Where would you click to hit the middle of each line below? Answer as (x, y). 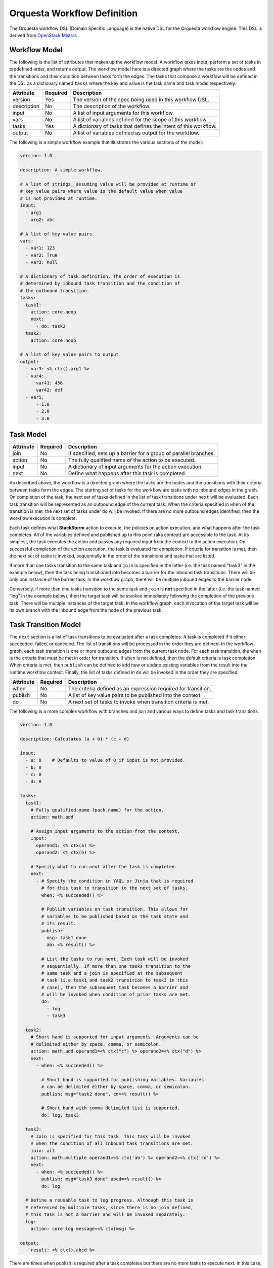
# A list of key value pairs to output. (71, 355)
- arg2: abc (40, 220)
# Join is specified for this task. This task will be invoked (111, 1136)
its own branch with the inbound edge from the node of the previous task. (86, 610)
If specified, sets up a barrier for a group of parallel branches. (142, 453)
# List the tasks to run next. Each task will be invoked (115, 959)
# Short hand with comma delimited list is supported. (111, 1108)
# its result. (59, 924)
